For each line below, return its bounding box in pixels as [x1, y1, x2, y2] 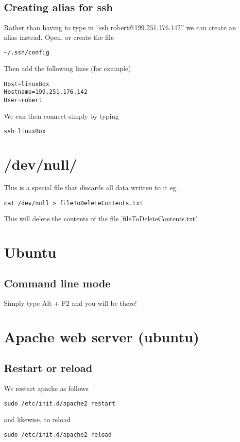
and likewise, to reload [4, 414, 71, 424]
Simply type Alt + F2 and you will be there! [4, 298, 137, 308]
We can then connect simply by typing [4, 110, 119, 121]
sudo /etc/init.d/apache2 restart [4, 400, 116, 407]
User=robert [4, 96, 42, 104]
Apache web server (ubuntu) [4, 327, 200, 347]
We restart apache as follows [4, 383, 89, 393]
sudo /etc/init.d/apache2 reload [4, 431, 112, 439]
